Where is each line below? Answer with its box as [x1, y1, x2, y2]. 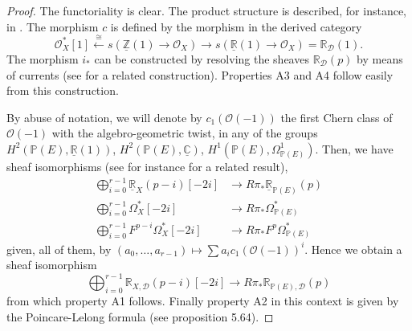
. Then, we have [315, 140, 394, 157]
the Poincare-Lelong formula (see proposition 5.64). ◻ [6, 308, 274, 325]
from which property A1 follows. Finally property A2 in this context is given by [6, 292, 399, 309]
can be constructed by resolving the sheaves [94, 50, 309, 67]
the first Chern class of [280, 108, 393, 125]
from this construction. [6, 82, 119, 99]
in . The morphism [6, 18, 99, 35]
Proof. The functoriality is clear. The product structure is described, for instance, [6, 2, 407, 18]
